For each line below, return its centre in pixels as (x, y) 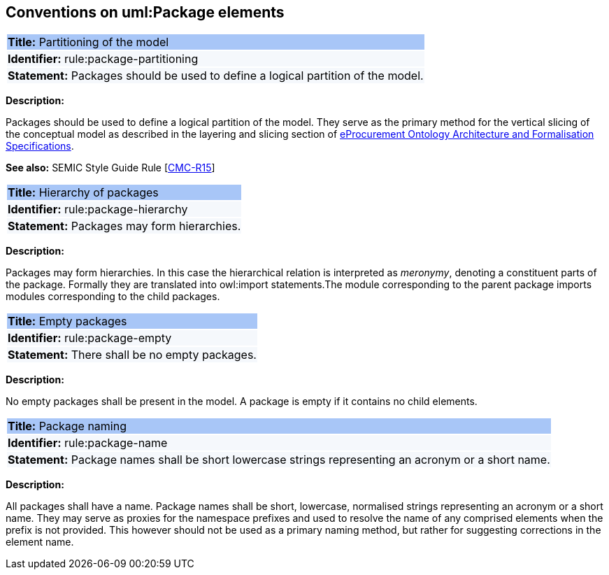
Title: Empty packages (67, 321)
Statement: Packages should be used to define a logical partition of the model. (216, 76)
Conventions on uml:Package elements (145, 12)
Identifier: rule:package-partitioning (103, 59)
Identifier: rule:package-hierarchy (98, 210)
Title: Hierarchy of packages (83, 193)
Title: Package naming (67, 426)
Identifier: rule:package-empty (90, 338)
